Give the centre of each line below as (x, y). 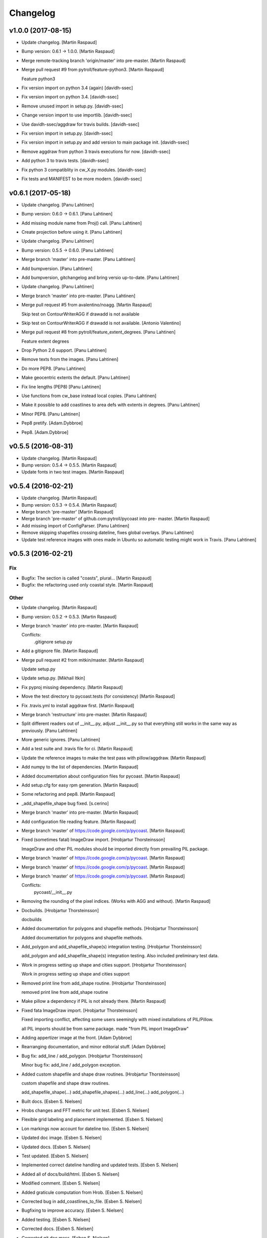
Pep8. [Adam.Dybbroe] (45, 432)
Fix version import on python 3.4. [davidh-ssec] (70, 97)
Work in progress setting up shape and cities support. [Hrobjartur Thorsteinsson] (104, 965)
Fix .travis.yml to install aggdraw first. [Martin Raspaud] (78, 705)
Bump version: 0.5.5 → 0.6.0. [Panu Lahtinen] (67, 250)
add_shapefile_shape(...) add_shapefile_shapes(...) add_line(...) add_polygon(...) (103, 1092)
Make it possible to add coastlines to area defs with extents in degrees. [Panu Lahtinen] (111, 405)
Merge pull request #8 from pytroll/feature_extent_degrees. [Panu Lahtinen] (98, 332)
